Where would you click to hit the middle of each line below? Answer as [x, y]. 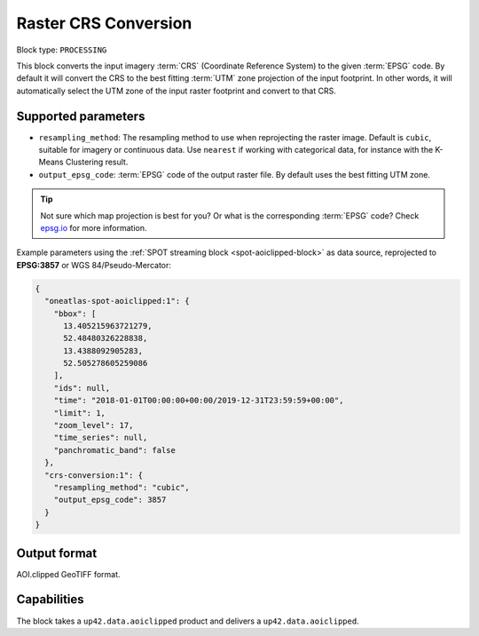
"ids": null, [82, 388]
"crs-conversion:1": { [94, 475]
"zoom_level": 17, [94, 425]
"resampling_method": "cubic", [122, 487]
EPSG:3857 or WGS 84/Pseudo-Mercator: [94, 265]
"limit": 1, [80, 413]
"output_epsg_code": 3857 [110, 500]
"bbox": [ [75, 314]
